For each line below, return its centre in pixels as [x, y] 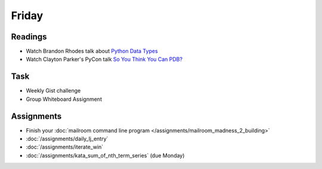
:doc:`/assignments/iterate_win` [65, 147]
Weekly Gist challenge [53, 91]
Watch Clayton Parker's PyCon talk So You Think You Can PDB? [104, 59]
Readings [29, 37]
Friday [27, 16]
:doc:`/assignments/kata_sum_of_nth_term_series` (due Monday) [105, 155]
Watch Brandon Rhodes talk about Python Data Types [92, 51]
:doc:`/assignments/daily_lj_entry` [67, 139]
